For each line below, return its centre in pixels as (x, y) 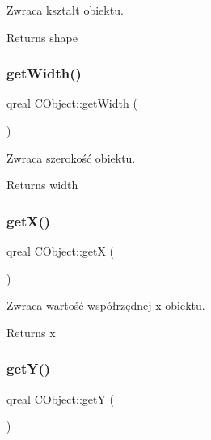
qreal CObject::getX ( (61, 251)
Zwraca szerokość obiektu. (71, 157)
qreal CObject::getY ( (61, 398)
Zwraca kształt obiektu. (65, 10)
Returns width (42, 185)
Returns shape (42, 37)
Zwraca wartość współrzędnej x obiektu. (106, 305)
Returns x (31, 332)
